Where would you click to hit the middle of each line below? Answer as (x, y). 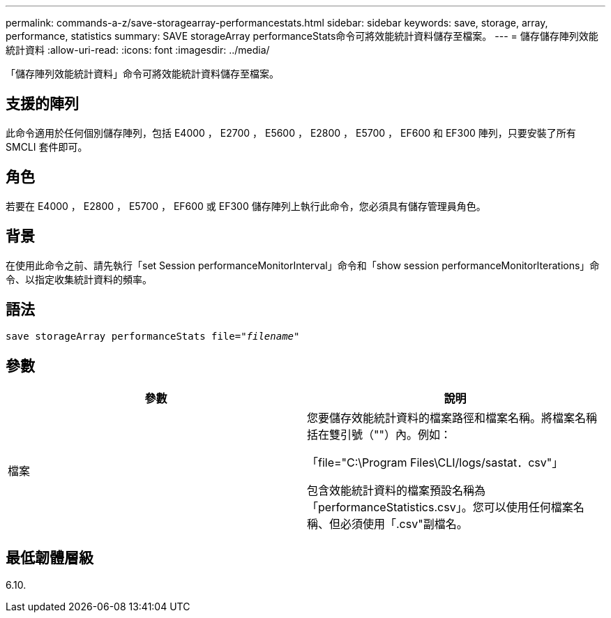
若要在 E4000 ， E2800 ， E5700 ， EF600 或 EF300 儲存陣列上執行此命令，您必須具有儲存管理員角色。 (246, 206)
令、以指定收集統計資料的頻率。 (79, 279)
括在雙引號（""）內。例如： (379, 435)
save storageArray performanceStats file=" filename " (153, 337)
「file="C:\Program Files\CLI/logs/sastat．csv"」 (435, 463)
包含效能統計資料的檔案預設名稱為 (397, 491)
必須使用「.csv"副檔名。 (404, 524)
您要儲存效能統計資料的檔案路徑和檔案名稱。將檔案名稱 (452, 418)
